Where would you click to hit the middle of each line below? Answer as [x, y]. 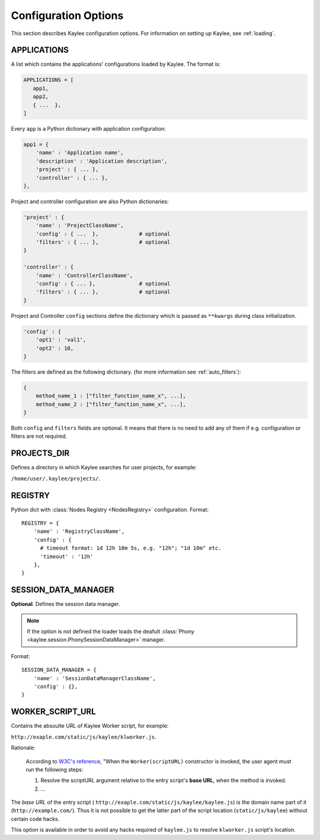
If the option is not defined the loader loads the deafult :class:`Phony [111, 631]
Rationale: [23, 748]
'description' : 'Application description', [102, 161]
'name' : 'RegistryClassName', [79, 531]
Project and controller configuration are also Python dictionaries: [90, 201]
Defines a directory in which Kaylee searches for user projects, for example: [104, 468]
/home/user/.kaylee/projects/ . [56, 478]
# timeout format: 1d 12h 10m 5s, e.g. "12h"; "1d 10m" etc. [131, 548]
